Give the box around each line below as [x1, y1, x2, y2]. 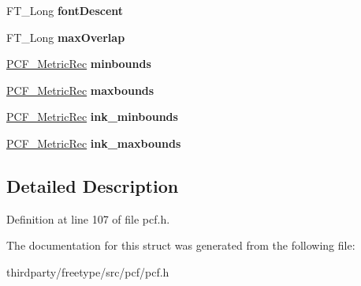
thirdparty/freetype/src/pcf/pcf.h [6, 263, 169, 280]
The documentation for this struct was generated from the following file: [6, 237, 355, 254]
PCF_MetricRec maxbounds [6, 81, 154, 98]
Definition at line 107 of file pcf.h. [6, 210, 170, 227]
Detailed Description [6, 173, 179, 198]
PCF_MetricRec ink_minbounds [6, 108, 178, 125]
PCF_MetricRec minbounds [6, 55, 151, 72]
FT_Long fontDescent [6, 2, 124, 18]
